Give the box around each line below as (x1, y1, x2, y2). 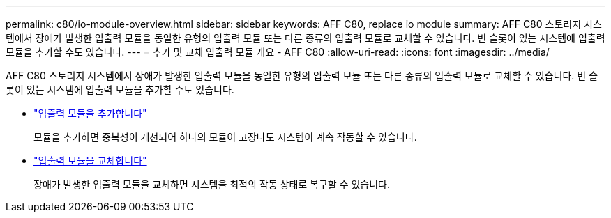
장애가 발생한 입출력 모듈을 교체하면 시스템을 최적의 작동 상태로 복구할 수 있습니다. (33, 178, 391, 190)
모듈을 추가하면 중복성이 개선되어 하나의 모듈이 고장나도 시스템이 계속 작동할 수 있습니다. (33, 131, 417, 143)
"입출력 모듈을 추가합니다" (33, 107, 147, 119)
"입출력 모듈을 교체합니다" (33, 155, 147, 166)
